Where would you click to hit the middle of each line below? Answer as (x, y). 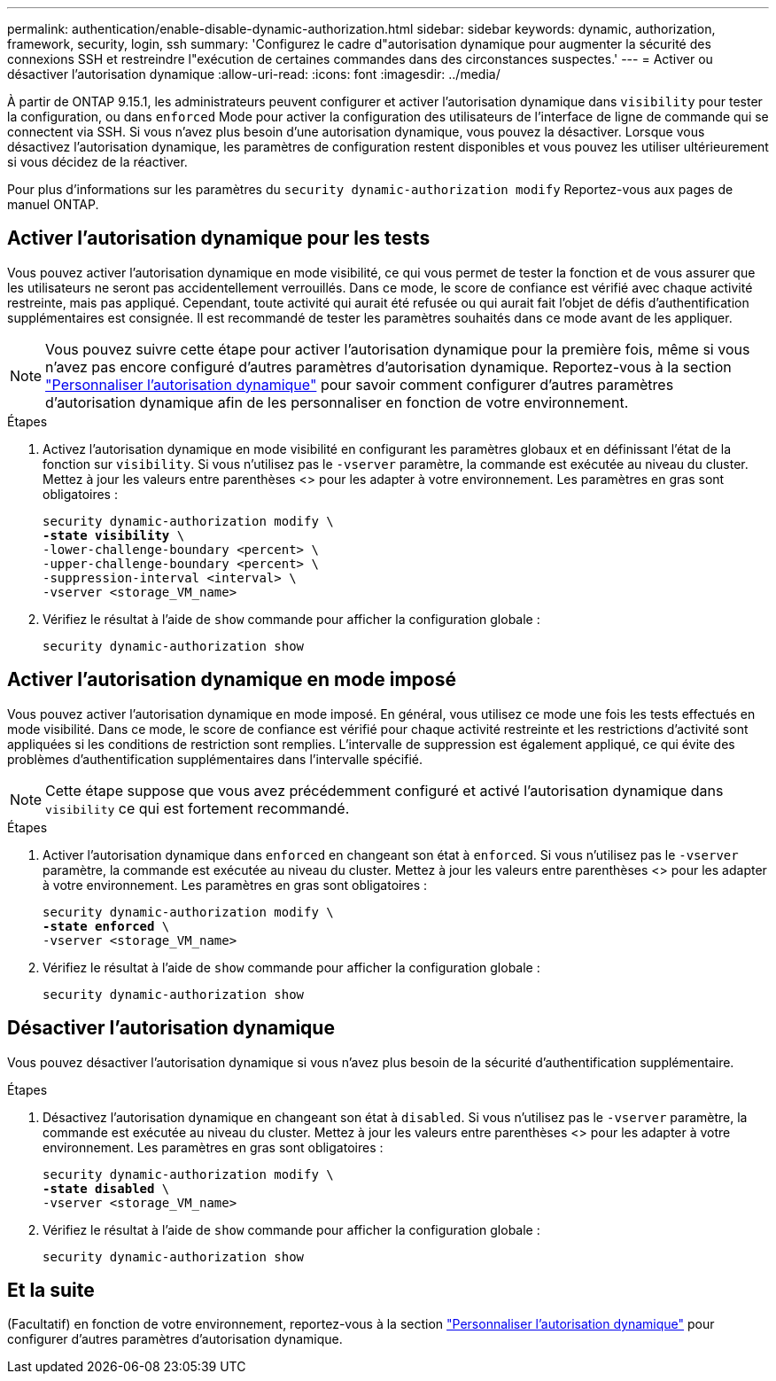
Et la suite (51, 1290)
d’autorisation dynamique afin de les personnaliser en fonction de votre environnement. (337, 402)
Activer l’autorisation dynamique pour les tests (219, 238)
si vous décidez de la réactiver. (97, 162)
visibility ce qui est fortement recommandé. (198, 808)
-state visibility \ (114, 535)
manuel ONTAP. (53, 204)
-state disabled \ (106, 1188)
